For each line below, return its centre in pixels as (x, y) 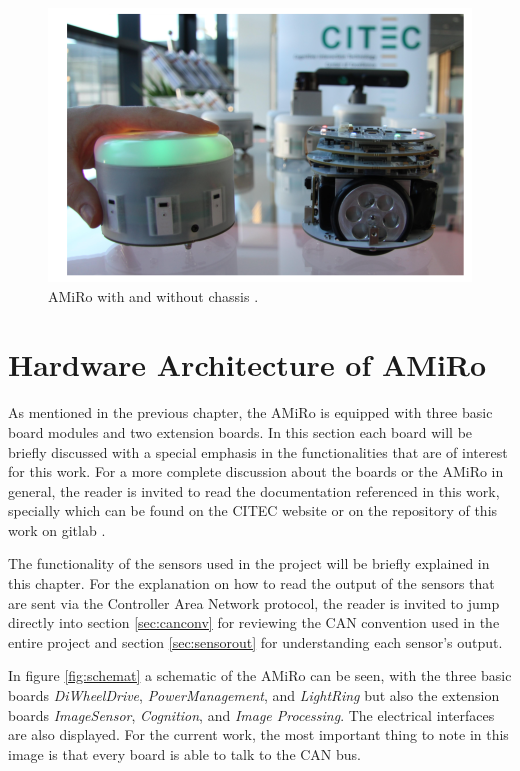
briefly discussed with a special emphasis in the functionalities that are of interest (258, 451)
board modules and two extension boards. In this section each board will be (240, 431)
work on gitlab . (57, 529)
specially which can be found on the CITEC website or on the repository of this (253, 510)
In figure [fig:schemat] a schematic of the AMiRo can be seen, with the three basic (260, 675)
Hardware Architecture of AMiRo (247, 364)
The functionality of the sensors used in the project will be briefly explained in (249, 563)
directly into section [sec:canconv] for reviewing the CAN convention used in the (254, 622)
